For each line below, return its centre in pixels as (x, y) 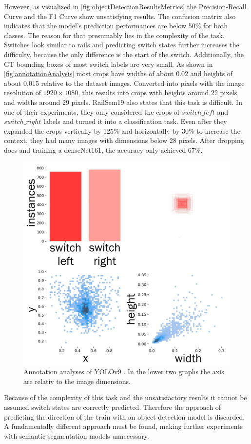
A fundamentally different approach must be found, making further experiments (124, 426)
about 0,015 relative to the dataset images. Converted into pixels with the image (124, 83)
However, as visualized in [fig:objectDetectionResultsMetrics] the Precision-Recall (125, 6)
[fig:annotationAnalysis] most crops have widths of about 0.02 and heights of (118, 73)
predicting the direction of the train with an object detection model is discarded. (125, 416)
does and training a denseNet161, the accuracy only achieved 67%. (103, 150)
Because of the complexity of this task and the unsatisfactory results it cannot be (125, 397)
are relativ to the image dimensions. (77, 381)
